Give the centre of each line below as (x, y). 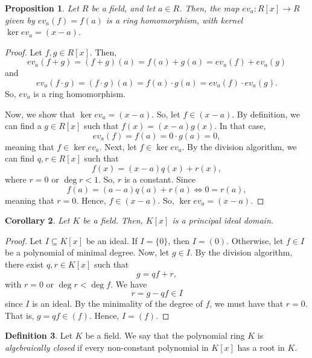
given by (20, 20)
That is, (20, 315)
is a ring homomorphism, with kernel (174, 20)
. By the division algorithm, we (239, 146)
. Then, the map (209, 8)
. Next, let (118, 146)
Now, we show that (40, 114)
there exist (24, 264)
